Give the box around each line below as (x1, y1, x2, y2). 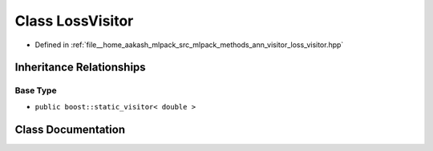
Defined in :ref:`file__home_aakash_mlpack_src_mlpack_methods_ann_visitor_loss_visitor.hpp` (34, 40, 344, 50)
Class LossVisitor (14, 12, 134, 30)
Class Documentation (14, 122, 126, 136)
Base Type (14, 85, 57, 96)
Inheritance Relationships (14, 61, 146, 74)
